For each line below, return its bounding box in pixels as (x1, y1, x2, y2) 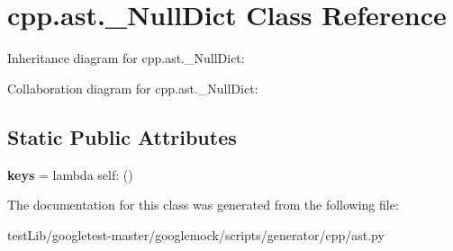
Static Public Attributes (7, 122, 237, 150)
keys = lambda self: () (7, 165, 133, 184)
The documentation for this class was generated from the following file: (7, 195, 399, 214)
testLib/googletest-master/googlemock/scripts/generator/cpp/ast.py (7, 225, 385, 244)
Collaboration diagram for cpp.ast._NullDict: (7, 78, 258, 97)
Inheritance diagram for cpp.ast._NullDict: (7, 49, 245, 67)
